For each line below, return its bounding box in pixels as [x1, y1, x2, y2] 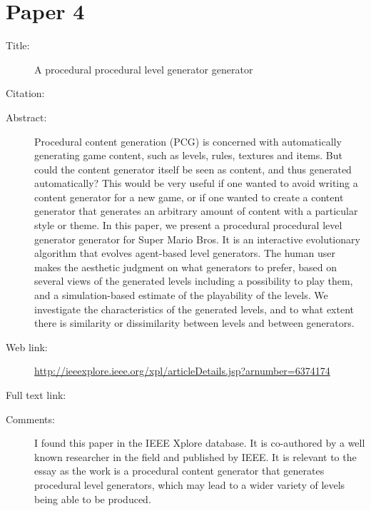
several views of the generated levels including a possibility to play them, [34, 273, 353, 288]
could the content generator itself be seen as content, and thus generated [34, 161, 352, 176]
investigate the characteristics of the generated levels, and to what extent [34, 301, 354, 316]
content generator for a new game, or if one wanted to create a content [34, 189, 344, 204]
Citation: [6, 86, 45, 101]
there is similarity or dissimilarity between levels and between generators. [34, 315, 355, 330]
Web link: [6, 339, 48, 354]
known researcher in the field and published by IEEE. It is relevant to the [34, 449, 357, 464]
